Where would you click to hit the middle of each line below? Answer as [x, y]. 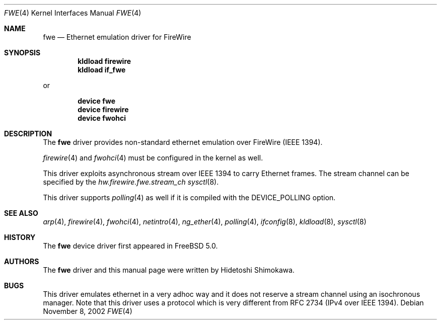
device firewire [103, 109]
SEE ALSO [21, 213]
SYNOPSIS [22, 53]
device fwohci [102, 118]
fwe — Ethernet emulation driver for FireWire [117, 37]
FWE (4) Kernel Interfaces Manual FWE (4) [73, 13]
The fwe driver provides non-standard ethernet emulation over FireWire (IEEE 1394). [183, 142]
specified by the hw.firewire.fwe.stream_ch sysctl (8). [131, 182]
